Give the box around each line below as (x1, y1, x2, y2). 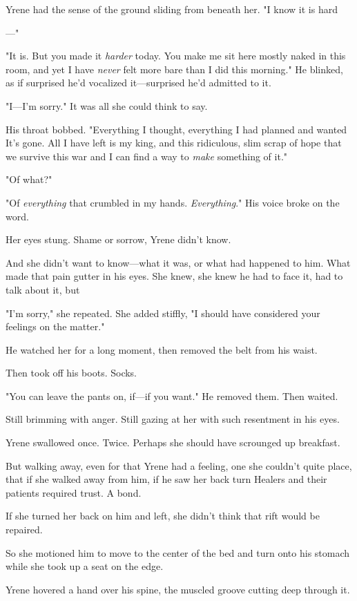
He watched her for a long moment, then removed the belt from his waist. (6, 342, 318, 356)
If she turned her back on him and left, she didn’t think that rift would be (6, 508, 320, 523)
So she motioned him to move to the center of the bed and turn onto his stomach (6, 545, 350, 560)
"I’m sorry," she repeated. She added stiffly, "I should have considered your (6, 305, 320, 320)
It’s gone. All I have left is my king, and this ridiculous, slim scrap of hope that (6, 135, 342, 150)
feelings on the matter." (6, 319, 105, 334)
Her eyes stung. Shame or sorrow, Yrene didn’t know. (6, 232, 231, 247)
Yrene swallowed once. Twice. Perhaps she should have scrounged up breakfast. (6, 435, 340, 450)
